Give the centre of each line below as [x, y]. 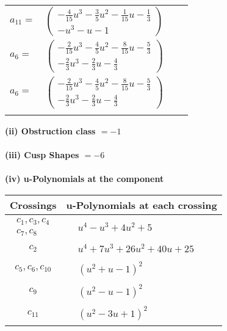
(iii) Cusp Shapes [42, 155]
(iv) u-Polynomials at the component [85, 179]
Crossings [33, 205]
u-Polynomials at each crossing [142, 205]
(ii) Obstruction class [50, 130]
